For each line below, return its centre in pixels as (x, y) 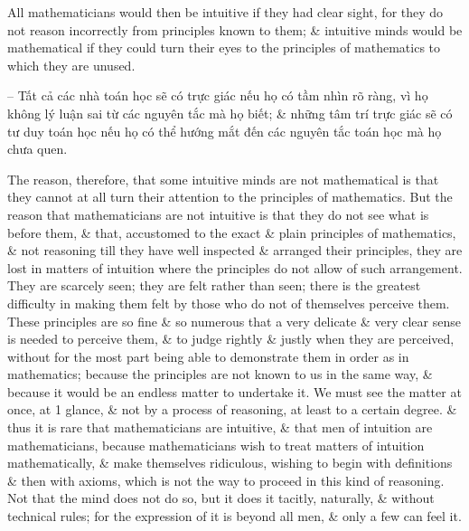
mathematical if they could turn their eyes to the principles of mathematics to (224, 47)
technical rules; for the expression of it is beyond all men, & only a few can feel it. (234, 516)
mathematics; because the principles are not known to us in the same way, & (220, 374)
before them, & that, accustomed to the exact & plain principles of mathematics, (232, 232)
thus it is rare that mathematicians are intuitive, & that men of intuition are (220, 427)
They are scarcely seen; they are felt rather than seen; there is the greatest (214, 285)
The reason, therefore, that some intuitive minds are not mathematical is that (223, 179)
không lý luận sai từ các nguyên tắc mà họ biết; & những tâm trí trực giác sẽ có (230, 113)
